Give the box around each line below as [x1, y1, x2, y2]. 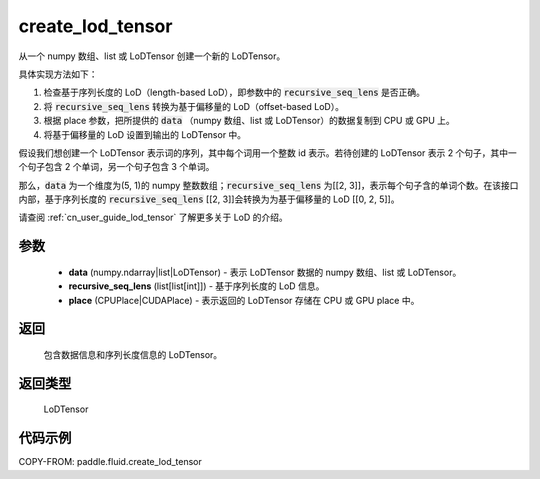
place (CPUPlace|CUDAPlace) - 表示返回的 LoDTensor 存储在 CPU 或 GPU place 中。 [68, 294, 420, 306]
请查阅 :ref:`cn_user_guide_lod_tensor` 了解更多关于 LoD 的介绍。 [18, 211, 289, 224]
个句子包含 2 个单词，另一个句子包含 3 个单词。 [18, 161, 215, 173]
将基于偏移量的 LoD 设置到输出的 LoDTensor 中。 [43, 128, 247, 140]
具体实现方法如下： [18, 68, 98, 80]
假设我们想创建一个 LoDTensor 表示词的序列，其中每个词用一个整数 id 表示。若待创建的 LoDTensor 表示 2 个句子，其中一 [18, 146, 517, 159]
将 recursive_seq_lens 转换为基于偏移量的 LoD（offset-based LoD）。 [43, 100, 345, 112]
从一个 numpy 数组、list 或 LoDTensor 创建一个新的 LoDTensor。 [18, 50, 286, 62]
